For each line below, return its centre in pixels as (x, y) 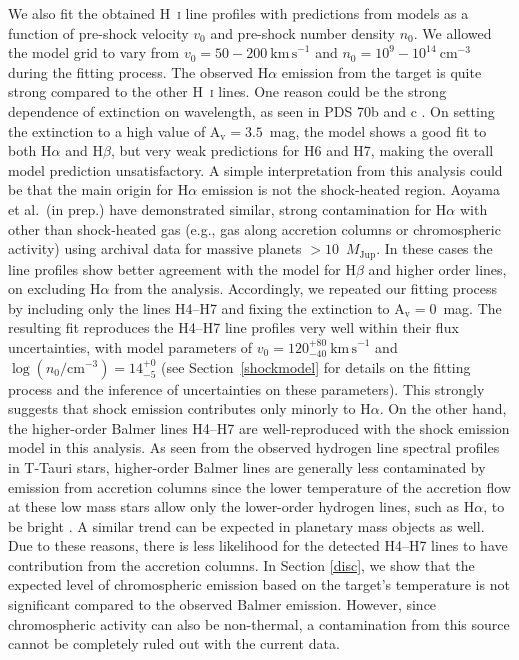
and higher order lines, (437, 268)
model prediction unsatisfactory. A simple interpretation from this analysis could (255, 169)
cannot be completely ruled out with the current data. (174, 643)
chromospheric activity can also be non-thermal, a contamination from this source (259, 623)
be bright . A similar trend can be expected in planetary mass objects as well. (246, 525)
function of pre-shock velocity (98, 32)
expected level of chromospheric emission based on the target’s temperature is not (259, 584)
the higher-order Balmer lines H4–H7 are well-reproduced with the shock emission (259, 427)
